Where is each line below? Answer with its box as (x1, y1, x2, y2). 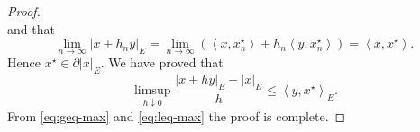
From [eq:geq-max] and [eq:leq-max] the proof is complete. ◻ (7, 106, 346, 125)
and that (7, 19, 55, 38)
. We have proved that (100, 53, 224, 72)
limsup (133, 84, 171, 98)
